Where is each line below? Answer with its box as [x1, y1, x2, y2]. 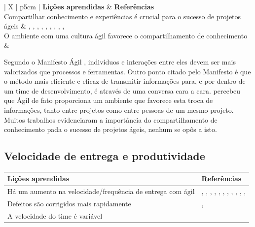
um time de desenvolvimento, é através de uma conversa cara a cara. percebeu [4, 85, 241, 96]
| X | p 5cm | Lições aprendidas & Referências [4, 1, 154, 11]
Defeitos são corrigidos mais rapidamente [7, 198, 131, 209]
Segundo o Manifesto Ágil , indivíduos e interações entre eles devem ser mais [4, 56, 236, 66]
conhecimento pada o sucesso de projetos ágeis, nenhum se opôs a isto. [4, 124, 217, 134]
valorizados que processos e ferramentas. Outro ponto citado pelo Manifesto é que [4, 66, 251, 76]
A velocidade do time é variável [7, 210, 103, 221]
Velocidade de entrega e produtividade [4, 148, 205, 163]
